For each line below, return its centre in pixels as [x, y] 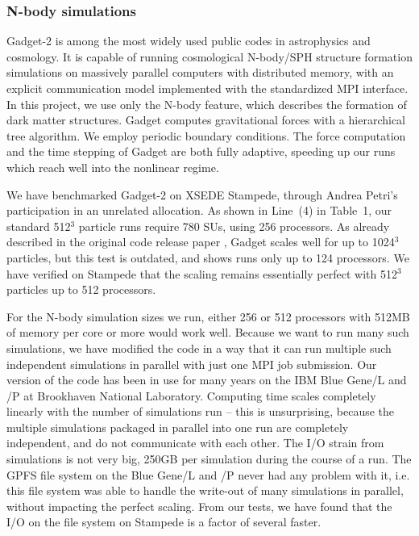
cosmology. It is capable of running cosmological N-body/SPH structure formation [209, 56]
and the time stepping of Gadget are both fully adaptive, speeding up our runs [201, 151]
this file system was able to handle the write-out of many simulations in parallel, [205, 490]
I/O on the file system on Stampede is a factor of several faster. [164, 522]
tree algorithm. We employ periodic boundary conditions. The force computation [206, 135]
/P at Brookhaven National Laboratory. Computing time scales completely [191, 395]
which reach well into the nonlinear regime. [113, 167]
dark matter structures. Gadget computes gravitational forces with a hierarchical [206, 120]
